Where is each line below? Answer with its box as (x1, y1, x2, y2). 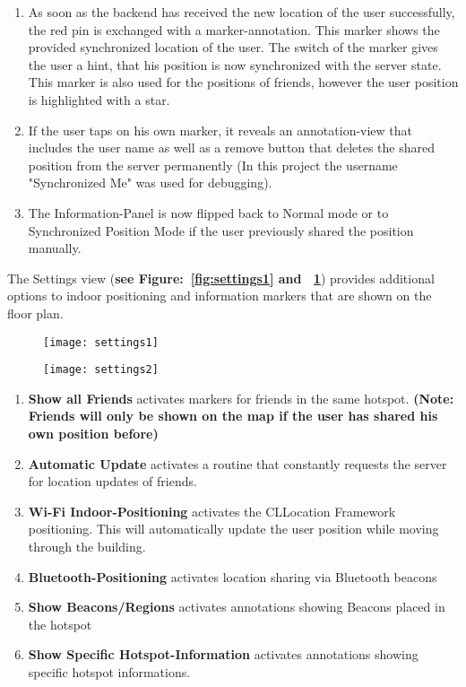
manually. (28, 239, 82, 257)
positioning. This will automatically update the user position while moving (28, 519, 439, 538)
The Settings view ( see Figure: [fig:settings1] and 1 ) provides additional (7, 268, 435, 287)
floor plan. (7, 303, 64, 322)
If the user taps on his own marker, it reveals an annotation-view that (28, 120, 413, 139)
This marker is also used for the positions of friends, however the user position (28, 73, 459, 91)
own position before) (28, 424, 159, 442)
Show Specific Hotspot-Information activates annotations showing (28, 645, 419, 664)
